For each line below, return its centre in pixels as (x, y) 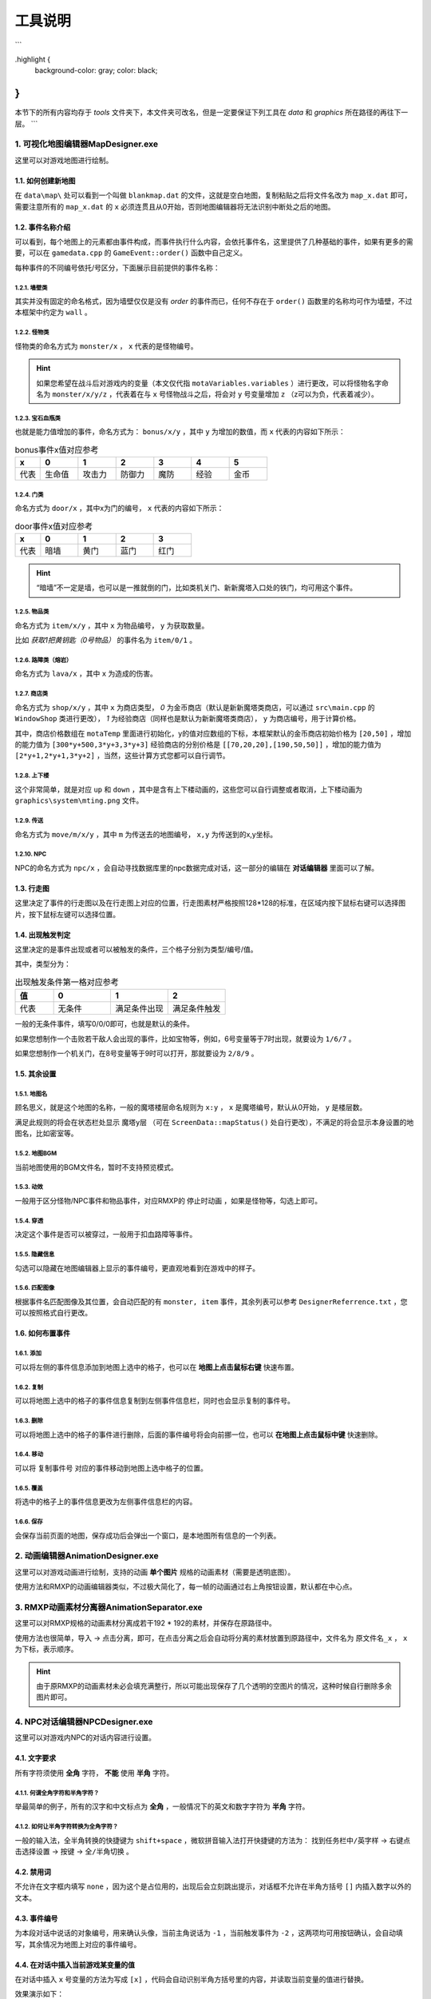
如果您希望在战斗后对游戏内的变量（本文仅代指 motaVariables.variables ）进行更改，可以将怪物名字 (209, 383)
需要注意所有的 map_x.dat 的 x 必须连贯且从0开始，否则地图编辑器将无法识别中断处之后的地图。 (175, 206)
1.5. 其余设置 (36, 1074)
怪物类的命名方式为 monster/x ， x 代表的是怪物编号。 (107, 346)
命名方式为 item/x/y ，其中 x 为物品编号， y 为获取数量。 (112, 625)
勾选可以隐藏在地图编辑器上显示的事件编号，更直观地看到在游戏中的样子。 (137, 1268)
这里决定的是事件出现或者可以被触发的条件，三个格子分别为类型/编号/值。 (136, 950)
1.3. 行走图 (32, 888)
